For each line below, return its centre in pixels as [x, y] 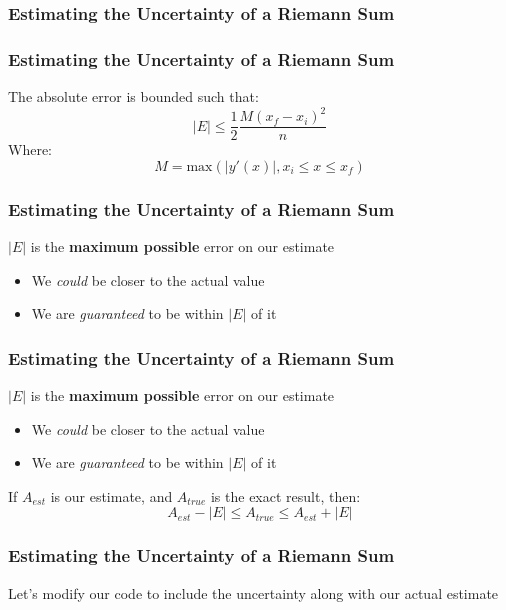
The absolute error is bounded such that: [133, 96]
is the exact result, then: [285, 495]
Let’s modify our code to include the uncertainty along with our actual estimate [253, 592]
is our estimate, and [111, 495]
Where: [30, 149]
